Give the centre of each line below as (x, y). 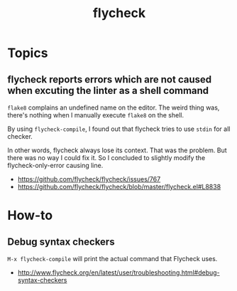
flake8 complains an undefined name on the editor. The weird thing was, (114, 107)
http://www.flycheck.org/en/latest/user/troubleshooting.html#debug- (118, 273)
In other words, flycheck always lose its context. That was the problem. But (117, 150)
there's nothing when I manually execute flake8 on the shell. (96, 115)
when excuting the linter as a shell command (108, 90)
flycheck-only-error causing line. (55, 165)
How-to (30, 216)
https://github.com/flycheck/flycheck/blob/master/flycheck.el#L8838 (119, 187)
